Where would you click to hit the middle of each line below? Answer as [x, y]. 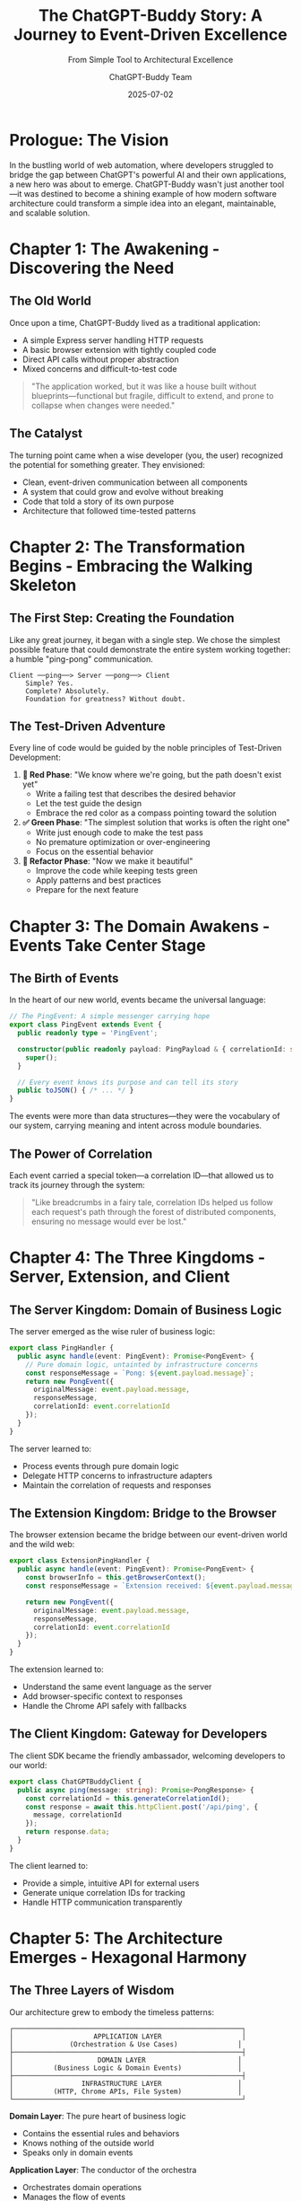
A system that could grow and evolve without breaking [123, 491]
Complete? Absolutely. [68, 691]
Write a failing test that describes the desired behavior [136, 794]
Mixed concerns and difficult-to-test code [99, 368]
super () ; [42, 1057]
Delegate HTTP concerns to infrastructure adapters [117, 1475]
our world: [28, 1765]
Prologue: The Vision [89, 140]
